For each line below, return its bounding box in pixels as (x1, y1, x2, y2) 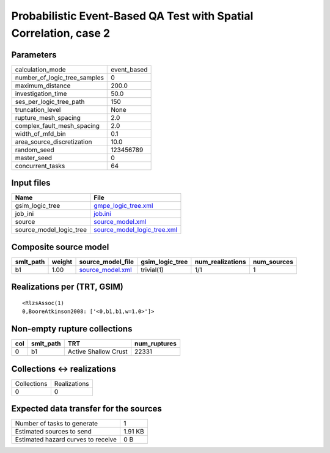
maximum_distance (15, 81, 71, 90)
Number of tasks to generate (15, 419, 98, 428)
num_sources (252, 257, 293, 266)
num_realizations (194, 257, 246, 266)
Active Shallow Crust (67, 347, 128, 356)
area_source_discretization (15, 138, 92, 146)
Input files (11, 178, 51, 188)
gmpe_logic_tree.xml (94, 202, 153, 210)
